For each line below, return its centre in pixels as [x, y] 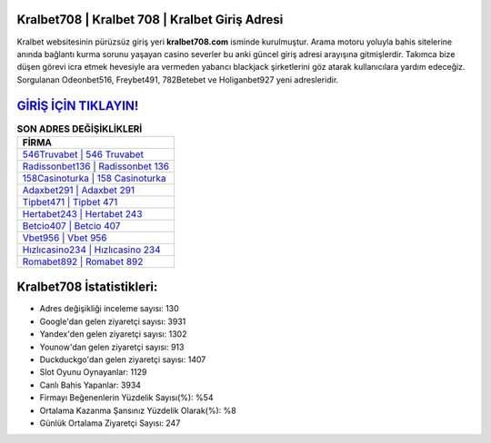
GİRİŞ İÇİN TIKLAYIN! [78, 106]
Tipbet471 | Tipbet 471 [70, 202]
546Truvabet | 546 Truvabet [83, 154]
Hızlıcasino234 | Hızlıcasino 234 [91, 250]
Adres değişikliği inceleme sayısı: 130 [109, 309]
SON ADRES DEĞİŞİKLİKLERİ [80, 129]
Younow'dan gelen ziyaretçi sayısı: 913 [112, 347]
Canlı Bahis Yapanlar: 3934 [90, 385]
